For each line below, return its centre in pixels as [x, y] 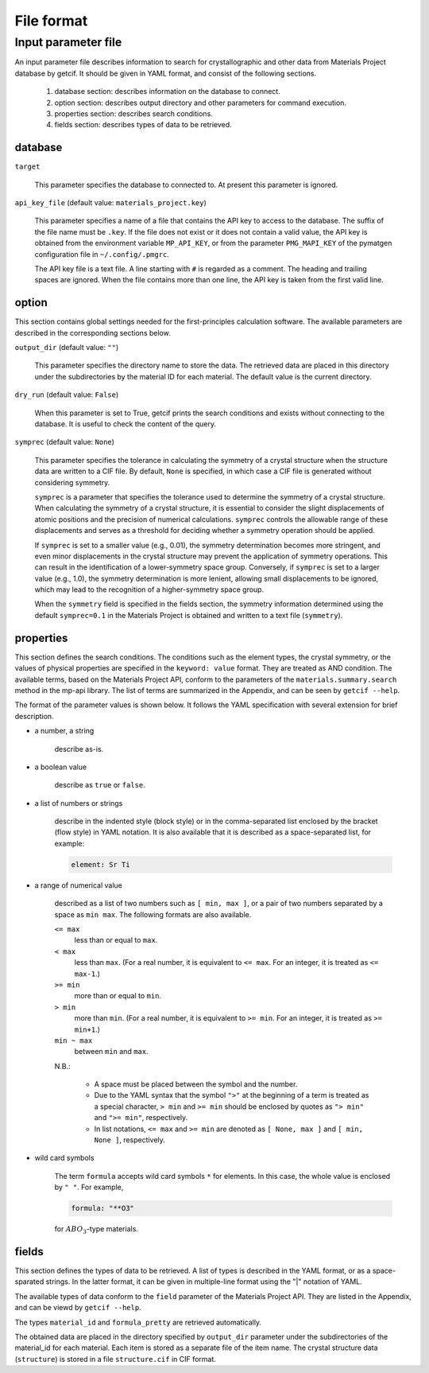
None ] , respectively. [130, 1140]
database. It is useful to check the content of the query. [125, 424]
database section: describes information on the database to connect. [168, 91]
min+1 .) [87, 1029]
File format [51, 21]
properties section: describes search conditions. [134, 113]
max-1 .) [87, 974]
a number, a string [64, 731]
